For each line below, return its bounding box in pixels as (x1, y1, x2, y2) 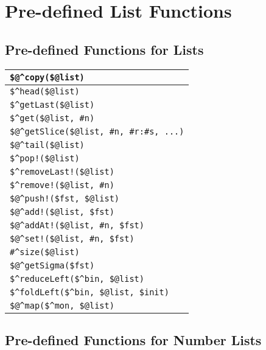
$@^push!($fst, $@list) (10, 193, 120, 203)
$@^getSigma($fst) (10, 260, 95, 270)
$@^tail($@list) (10, 139, 85, 150)
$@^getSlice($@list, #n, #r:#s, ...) (10, 126, 184, 136)
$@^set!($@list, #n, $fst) (10, 233, 135, 243)
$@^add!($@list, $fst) (10, 206, 114, 217)
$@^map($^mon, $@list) (10, 300, 114, 310)
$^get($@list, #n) (10, 113, 95, 123)
